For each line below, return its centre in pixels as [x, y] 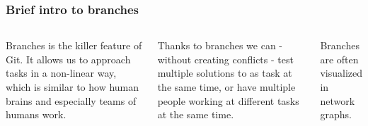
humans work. [36, 114]
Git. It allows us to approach [68, 59]
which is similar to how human [73, 87]
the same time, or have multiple [226, 87]
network [338, 100]
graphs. [336, 114]
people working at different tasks [228, 100]
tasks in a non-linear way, [61, 73]
